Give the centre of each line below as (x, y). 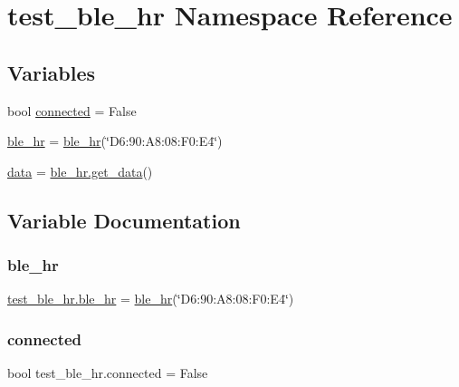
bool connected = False (72, 110)
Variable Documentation (124, 220)
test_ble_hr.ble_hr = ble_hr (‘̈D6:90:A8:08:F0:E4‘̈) (151, 299)
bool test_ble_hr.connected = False (108, 373)
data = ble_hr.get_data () (80, 171)
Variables (52, 72)
